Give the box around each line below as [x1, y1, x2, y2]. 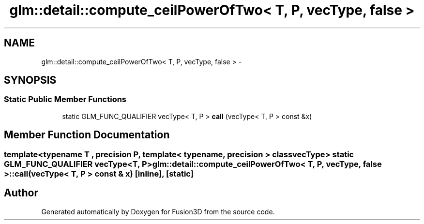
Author [4, 187, 38, 199]
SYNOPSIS [4, 74, 57, 87]
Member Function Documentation [4, 129, 170, 141]
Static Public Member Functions [4, 94, 127, 105]
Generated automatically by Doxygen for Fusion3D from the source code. [41, 207, 275, 216]
